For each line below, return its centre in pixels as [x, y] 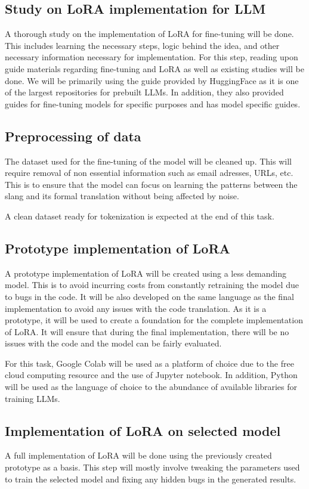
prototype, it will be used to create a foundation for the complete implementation [154, 320]
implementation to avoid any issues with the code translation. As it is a [136, 308]
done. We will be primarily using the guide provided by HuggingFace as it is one [152, 80]
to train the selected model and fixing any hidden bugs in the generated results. [151, 479]
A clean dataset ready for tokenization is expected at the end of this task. [140, 216]
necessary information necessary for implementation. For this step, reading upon [152, 57]
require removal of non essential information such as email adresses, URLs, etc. [149, 173]
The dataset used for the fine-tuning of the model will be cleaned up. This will [148, 161]
